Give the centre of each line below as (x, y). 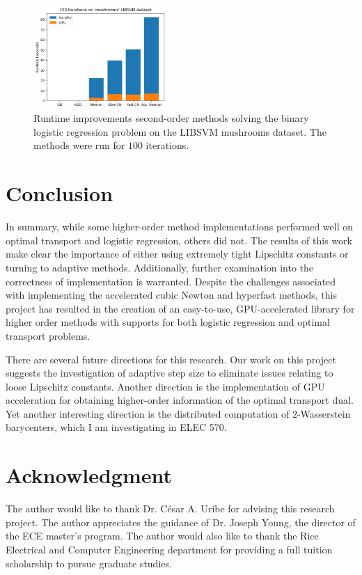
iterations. (167, 145)
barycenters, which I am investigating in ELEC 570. (116, 427)
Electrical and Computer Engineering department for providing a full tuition (169, 549)
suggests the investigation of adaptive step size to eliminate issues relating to (170, 373)
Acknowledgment (89, 475)
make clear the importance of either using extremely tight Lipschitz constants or (177, 254)
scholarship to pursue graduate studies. (89, 563)
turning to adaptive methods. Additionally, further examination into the (160, 267)
